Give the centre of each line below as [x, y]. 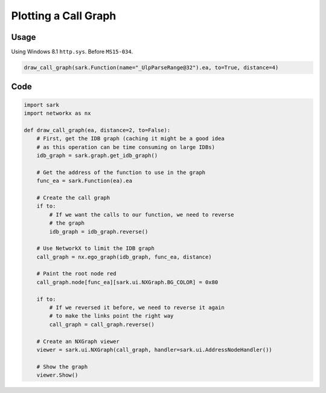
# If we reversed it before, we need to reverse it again [137, 308]
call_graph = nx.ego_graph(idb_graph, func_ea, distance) [124, 257]
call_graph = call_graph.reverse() [102, 324]
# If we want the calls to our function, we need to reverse [142, 215]
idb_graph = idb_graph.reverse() [99, 232]
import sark [42, 105]
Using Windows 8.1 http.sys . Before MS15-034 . [72, 52]
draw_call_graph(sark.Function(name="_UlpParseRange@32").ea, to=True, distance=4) [151, 68]
